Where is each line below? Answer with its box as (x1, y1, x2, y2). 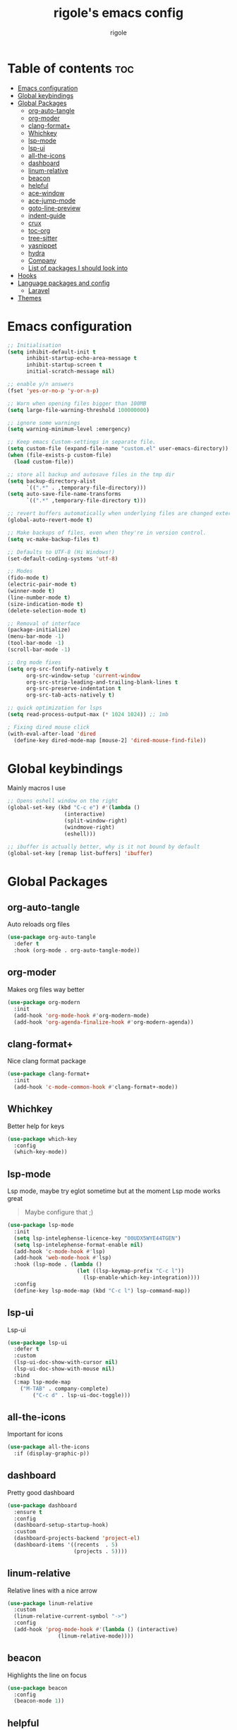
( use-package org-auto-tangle (7, 933, 97, 941)
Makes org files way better (7, 985, 85, 993)
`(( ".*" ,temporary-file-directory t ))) (25, 497, 147, 504)
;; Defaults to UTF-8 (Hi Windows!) (7, 548, 115, 555)
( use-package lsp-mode (7, 1222, 74, 1229)
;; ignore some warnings (7, 419, 80, 426)
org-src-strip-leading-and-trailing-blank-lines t (25, 679, 178, 686)
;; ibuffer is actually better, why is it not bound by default (7, 843, 200, 850)
